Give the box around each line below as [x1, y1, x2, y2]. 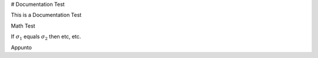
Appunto [11, 44, 32, 51]
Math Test [11, 22, 35, 29]
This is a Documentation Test [11, 12, 82, 19]
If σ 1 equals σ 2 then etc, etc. [11, 33, 81, 41]
